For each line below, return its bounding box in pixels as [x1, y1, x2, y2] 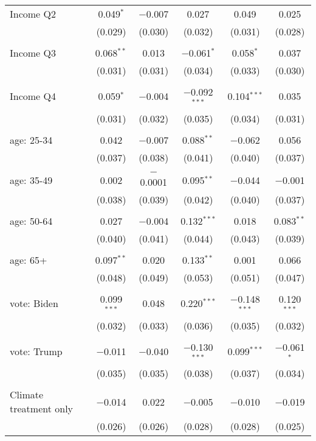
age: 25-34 [10, 132, 53, 147]
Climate [10, 387, 44, 402]
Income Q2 [10, 7, 56, 21]
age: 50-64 [10, 213, 53, 228]
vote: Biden [10, 296, 58, 311]
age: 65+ [10, 252, 47, 267]
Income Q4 [10, 89, 56, 104]
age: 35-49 [10, 173, 53, 188]
